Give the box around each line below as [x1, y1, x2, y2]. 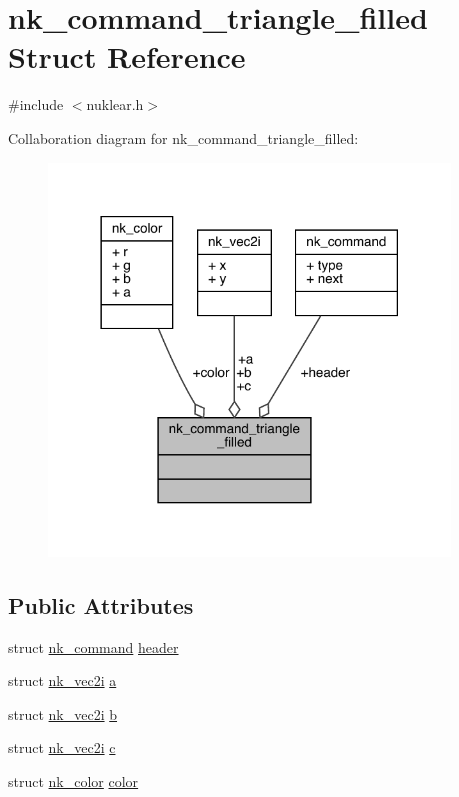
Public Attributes [8, 589, 194, 620]
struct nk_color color [8, 771, 139, 792]
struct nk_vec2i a [8, 670, 117, 691]
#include [8, 94, 64, 115]
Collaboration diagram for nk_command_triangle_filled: [8, 127, 359, 148]
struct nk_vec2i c [8, 737, 116, 758]
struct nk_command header [8, 636, 179, 657]
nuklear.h [86, 94, 144, 115]
